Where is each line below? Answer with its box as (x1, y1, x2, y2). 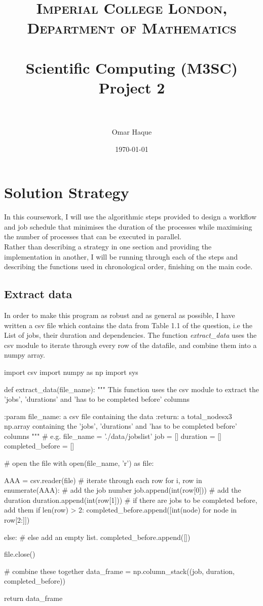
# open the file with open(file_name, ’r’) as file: (4, 458, 154, 468)
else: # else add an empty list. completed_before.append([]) (4, 531, 191, 542)
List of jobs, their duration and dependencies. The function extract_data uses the (4, 330, 257, 340)
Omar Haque (111, 126, 152, 137)
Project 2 (98, 77, 165, 98)
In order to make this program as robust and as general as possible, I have (4, 309, 235, 320)
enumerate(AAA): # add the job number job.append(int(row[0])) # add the (4, 485, 241, 495)
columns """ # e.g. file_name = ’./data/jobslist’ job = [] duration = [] (4, 430, 222, 441)
